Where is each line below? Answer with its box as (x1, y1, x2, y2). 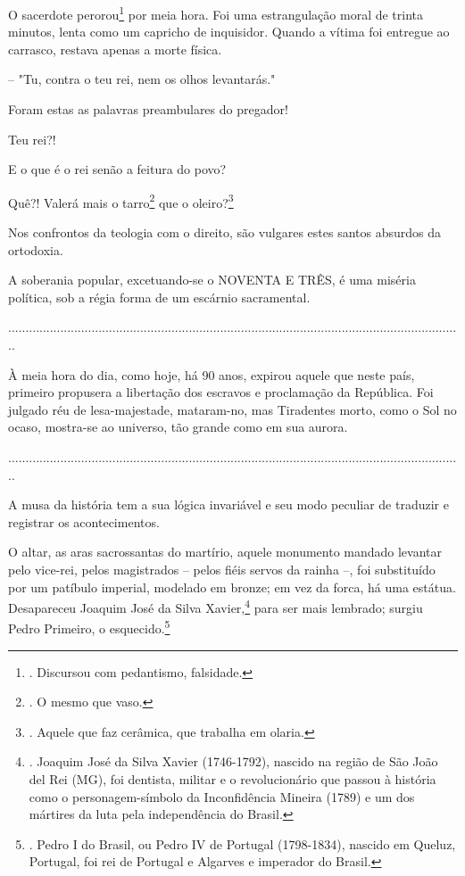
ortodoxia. (8, 240, 63, 259)
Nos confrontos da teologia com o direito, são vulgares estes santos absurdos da (8, 223, 442, 242)
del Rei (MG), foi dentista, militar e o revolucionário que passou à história (29, 770, 436, 789)
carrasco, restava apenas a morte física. (8, 39, 222, 58)
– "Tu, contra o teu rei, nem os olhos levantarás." (8, 70, 276, 88)
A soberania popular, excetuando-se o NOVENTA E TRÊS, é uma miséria (8, 270, 416, 289)
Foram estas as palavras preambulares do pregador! (8, 100, 288, 119)
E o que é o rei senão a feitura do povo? (8, 160, 227, 178)
